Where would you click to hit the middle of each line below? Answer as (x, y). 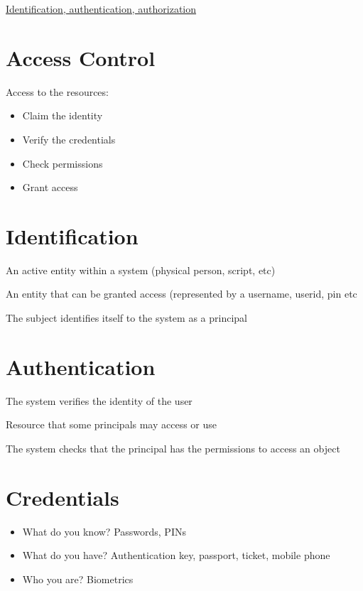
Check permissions (63, 163)
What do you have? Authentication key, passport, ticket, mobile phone (176, 555)
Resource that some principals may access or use (112, 424)
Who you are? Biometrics (78, 579)
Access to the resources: (57, 91)
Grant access (50, 187)
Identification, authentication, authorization (101, 9)
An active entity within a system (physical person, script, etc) (141, 270)
